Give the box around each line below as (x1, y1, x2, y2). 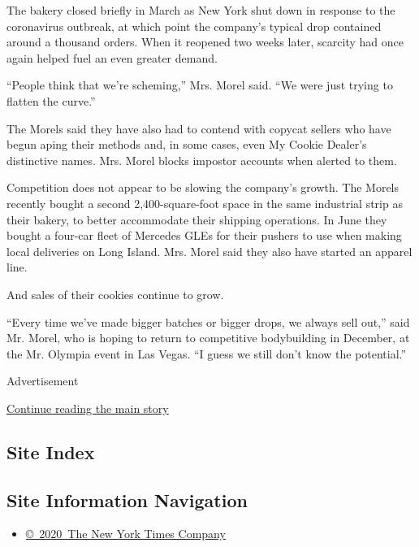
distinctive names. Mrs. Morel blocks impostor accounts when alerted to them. (6, 151, 397, 168)
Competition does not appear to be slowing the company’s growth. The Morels (6, 179, 400, 196)
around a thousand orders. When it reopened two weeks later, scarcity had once (6, 33, 404, 50)
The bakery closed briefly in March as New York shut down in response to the (6, 2, 395, 18)
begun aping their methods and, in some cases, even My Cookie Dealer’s (6, 136, 367, 153)
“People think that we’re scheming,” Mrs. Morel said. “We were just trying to (6, 76, 393, 93)
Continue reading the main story (6, 399, 169, 416)
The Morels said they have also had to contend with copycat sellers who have (6, 119, 391, 137)
